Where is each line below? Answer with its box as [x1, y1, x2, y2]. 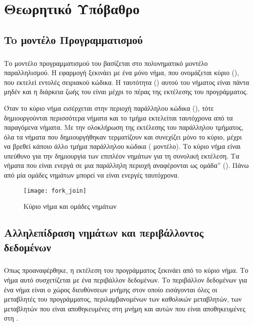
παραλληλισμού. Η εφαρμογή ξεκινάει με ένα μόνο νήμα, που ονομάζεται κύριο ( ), [4, 67, 239, 78]
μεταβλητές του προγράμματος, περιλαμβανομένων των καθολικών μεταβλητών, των [4, 294, 242, 304]
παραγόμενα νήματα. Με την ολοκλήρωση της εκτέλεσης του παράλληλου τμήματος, [4, 122, 244, 132]
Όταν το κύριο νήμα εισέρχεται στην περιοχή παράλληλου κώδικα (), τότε [4, 102, 214, 113]
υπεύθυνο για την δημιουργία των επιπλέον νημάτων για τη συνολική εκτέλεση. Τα [4, 150, 239, 161]
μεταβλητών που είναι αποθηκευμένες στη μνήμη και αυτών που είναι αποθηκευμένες [4, 303, 246, 313]
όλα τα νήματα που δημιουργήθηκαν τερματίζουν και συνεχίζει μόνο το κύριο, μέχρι [4, 131, 242, 142]
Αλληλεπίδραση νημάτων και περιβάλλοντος [4, 225, 204, 240]
